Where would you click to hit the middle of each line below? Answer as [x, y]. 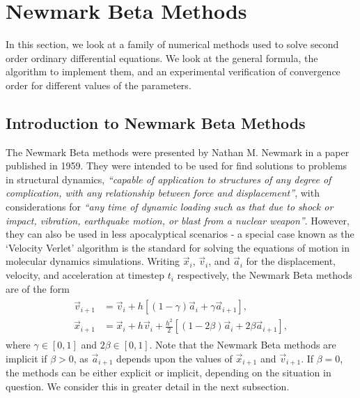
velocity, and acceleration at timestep [85, 275]
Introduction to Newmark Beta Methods [156, 122]
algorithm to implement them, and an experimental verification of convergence [173, 71]
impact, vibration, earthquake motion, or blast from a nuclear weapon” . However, [178, 220]
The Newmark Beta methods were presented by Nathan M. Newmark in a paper [178, 152]
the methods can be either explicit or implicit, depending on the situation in [169, 373]
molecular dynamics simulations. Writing [93, 261]
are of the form [38, 288]
